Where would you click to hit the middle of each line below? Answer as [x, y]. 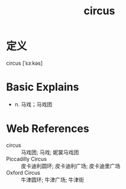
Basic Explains [43, 87]
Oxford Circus [23, 172]
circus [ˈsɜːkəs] [25, 63]
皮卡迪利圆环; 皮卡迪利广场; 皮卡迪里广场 [71, 166]
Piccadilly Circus [27, 159]
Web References [48, 129]
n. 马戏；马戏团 [33, 104]
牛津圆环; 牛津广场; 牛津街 [53, 179]
